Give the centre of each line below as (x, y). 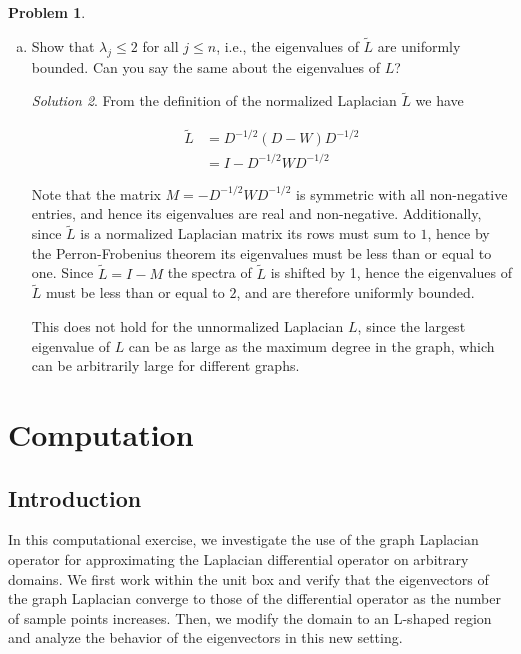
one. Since (62, 272)
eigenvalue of (70, 345)
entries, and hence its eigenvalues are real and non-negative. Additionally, (256, 213)
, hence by (458, 233)
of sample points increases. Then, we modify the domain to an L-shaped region (250, 617)
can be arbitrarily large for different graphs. (165, 365)
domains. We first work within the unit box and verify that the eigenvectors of (248, 578)
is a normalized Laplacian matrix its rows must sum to (248, 233)
